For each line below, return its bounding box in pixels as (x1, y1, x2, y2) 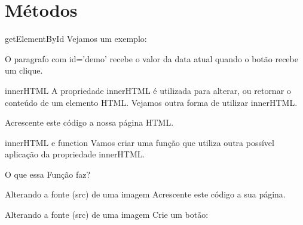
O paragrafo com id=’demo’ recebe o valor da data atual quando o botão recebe (5, 52, 298, 65)
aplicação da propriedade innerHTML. (5, 148, 145, 160)
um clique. (5, 64, 43, 77)
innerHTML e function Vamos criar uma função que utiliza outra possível (5, 136, 274, 148)
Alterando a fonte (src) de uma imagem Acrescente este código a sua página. (5, 188, 286, 200)
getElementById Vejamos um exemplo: (5, 32, 147, 45)
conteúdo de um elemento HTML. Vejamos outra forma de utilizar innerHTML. (5, 96, 298, 108)
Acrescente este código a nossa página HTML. (5, 116, 174, 129)
